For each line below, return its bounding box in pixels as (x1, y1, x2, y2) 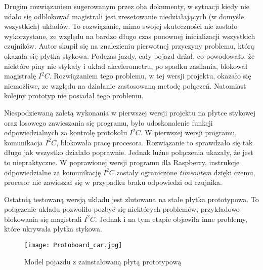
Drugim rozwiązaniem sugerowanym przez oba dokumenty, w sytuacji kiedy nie (4, 1, 250, 11)
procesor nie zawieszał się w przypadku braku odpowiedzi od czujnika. (4, 177, 222, 187)
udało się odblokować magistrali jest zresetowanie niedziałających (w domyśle (4, 11, 244, 21)
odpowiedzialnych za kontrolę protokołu (4, 127, 127, 138)
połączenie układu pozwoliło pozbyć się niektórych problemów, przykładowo (4, 204, 240, 214)
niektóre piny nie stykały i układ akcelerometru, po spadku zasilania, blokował (4, 60, 248, 71)
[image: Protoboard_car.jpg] (24, 242, 122, 249)
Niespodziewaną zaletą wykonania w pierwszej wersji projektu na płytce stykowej (4, 107, 256, 118)
